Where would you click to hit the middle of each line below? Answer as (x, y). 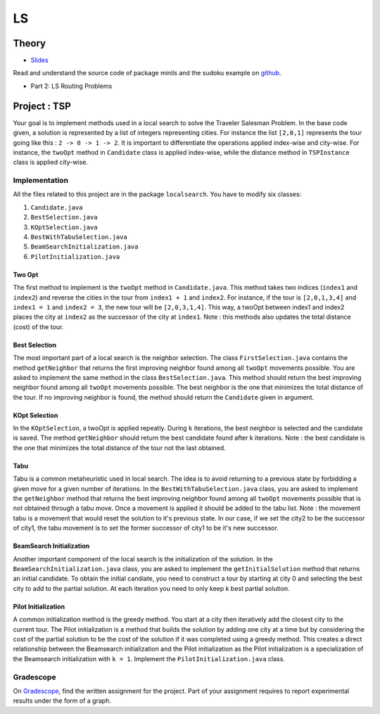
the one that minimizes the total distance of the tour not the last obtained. (119, 447)
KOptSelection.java (64, 227)
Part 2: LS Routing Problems (71, 86)
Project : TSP (42, 106)
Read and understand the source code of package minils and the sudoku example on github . (147, 73)
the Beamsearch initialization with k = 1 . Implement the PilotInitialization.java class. (149, 658)
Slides (39, 60)
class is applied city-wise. (50, 162)
